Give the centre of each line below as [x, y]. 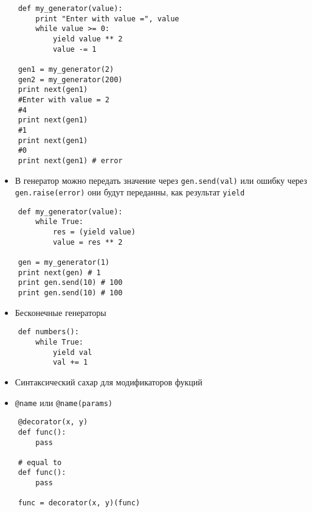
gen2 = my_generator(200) [70, 79]
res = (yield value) [94, 232]
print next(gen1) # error [70, 160]
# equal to [40, 462]
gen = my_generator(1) [64, 263]
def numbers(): [48, 332]
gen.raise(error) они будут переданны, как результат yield [130, 192]
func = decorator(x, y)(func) [79, 503]
